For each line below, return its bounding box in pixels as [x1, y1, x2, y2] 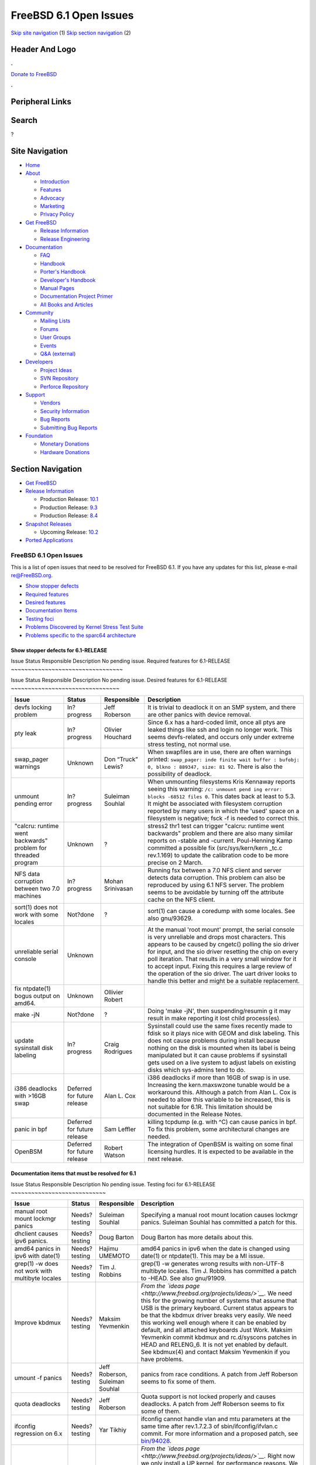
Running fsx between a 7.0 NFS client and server [147, 866, 282, 874]
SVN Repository [40, 375, 79, 382]
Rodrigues [104, 1047, 133, 1055]
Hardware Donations [40, 448, 90, 455]
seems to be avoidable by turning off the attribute [147, 888, 284, 896]
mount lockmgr [14, 1215, 57, 1223]
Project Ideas [40, 366, 73, 373]
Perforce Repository [40, 383, 89, 390]
